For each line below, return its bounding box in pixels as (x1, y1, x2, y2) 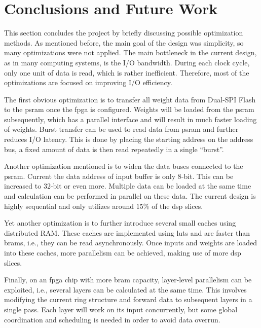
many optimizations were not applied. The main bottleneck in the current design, (4, 47, 257, 58)
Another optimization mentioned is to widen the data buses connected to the (4, 161, 243, 171)
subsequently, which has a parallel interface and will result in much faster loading (4, 114, 257, 124)
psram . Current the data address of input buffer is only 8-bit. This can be (4, 170, 234, 181)
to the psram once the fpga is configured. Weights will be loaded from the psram (4, 104, 254, 115)
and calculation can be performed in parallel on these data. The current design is (4, 191, 256, 201)
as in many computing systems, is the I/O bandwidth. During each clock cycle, (4, 57, 250, 67)
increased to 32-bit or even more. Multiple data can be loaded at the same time (4, 180, 251, 191)
